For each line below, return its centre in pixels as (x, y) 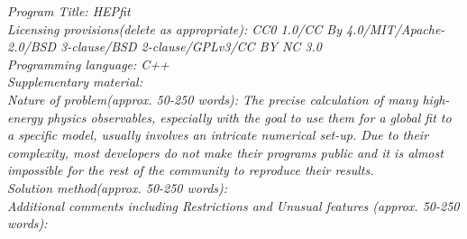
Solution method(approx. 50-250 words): (118, 187)
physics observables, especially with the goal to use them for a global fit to (249, 117)
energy (25, 117)
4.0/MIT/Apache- (395, 28)
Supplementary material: (75, 82)
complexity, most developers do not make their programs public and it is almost (225, 152)
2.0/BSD (32, 46)
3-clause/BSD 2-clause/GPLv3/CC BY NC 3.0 (191, 46)
